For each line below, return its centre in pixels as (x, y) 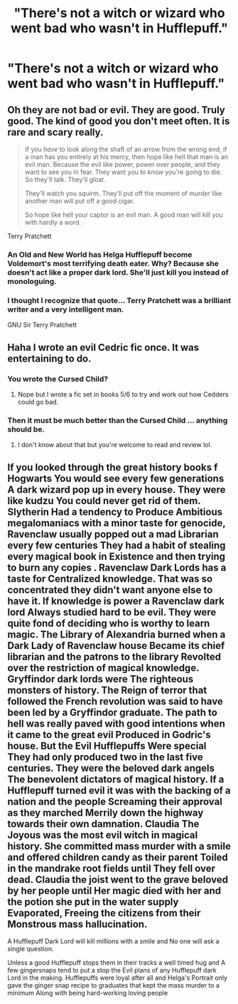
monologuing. (32, 281)
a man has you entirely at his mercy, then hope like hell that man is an (126, 157)
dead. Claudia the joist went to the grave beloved (118, 880)
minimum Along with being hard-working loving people (88, 993)
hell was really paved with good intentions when (117, 723)
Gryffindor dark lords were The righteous (101, 679)
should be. (26, 429)
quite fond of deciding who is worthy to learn (109, 623)
